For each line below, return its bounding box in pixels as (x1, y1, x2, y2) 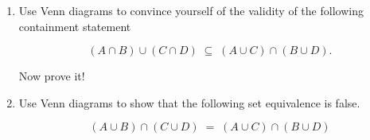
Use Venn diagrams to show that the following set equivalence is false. (18, 94, 360, 111)
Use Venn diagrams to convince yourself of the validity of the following (18, 2, 364, 18)
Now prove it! (18, 68, 85, 84)
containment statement (18, 17, 131, 34)
